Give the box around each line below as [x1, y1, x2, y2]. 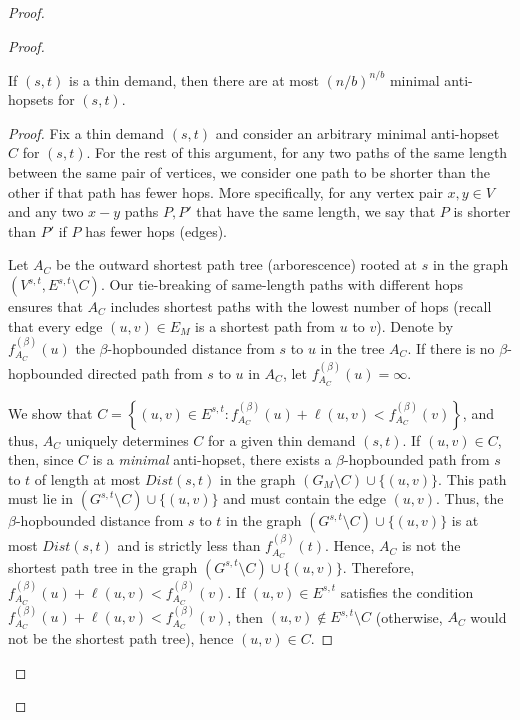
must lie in [8, 488, 74, 509]
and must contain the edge [223, 488, 386, 509]
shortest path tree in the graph [8, 556, 198, 577]
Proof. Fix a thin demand [8, 122, 165, 143]
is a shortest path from [195, 315, 336, 336]
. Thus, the [436, 488, 504, 509]
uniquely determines [65, 429, 189, 450]
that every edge [8, 315, 103, 336]
